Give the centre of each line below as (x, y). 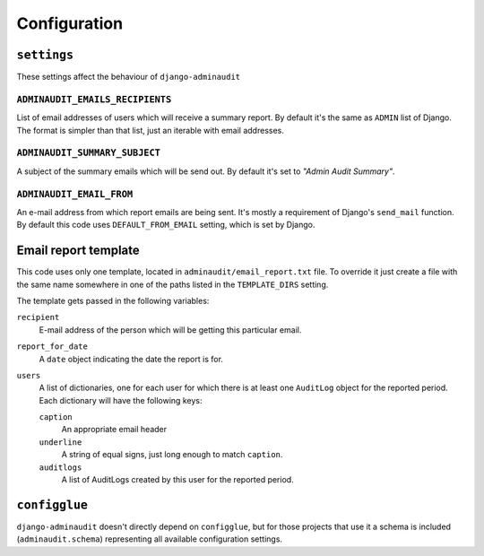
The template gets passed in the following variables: (113, 300)
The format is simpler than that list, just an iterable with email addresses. (150, 130)
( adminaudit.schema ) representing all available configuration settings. (149, 539)
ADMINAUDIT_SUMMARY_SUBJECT (89, 153)
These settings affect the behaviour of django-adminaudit (129, 77)
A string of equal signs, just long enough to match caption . (172, 455)
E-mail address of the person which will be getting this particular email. (170, 330)
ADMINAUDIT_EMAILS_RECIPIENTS (94, 99)
